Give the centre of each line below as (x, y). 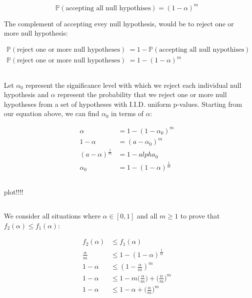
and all (147, 216)
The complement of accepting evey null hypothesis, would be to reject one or (119, 23)
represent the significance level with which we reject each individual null (134, 85)
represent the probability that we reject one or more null (142, 94)
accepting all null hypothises (108, 8)
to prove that (200, 216)
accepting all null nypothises (201, 50)
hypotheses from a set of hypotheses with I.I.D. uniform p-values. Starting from (123, 104)
